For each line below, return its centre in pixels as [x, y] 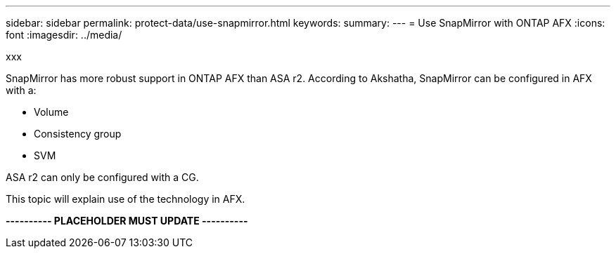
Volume [51, 112]
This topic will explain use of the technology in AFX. [126, 199]
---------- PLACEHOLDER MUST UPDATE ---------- [127, 221]
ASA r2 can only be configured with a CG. [102, 177]
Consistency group [78, 134]
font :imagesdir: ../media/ [64, 35]
